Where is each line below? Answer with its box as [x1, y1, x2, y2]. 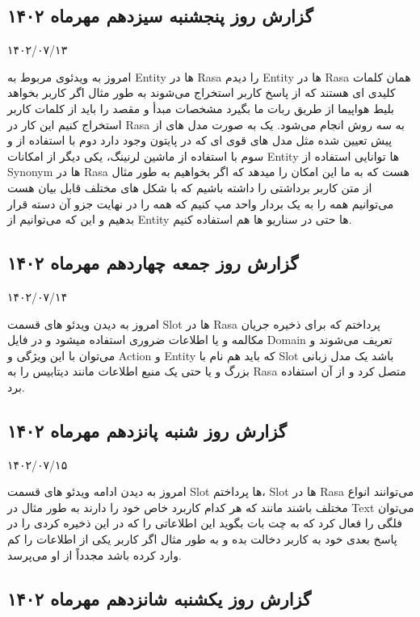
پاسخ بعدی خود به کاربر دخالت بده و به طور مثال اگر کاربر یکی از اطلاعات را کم [7, 531, 397, 548]
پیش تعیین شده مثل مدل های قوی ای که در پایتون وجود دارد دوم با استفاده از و [7, 132, 393, 149]
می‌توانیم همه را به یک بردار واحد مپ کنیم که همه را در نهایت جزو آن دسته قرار [7, 195, 394, 212]
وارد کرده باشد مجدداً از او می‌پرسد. [7, 546, 182, 563]
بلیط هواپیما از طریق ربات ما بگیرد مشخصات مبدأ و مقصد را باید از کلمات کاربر [7, 99, 394, 116]
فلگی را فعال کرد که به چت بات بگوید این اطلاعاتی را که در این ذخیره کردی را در [7, 514, 402, 531]
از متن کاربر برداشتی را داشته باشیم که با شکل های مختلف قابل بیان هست [7, 178, 372, 195]
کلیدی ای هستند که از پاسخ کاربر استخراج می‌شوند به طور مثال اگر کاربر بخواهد [7, 84, 396, 101]
